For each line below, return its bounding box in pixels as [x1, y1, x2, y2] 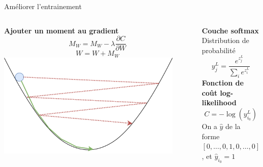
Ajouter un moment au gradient [4, 25, 119, 35]
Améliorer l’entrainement [4, 1, 82, 11]
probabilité [202, 45, 236, 55]
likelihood [202, 97, 237, 108]
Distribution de [202, 35, 249, 46]
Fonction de [202, 77, 244, 88]
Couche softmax [202, 25, 259, 35]
